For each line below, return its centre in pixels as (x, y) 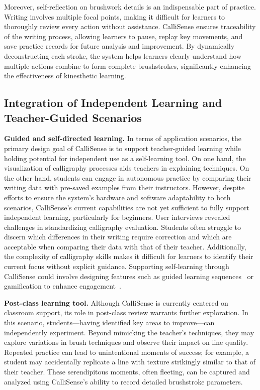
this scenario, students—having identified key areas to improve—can (109, 322)
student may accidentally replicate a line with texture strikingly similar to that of (130, 362)
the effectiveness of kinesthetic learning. (65, 76)
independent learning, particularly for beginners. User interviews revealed (117, 217)
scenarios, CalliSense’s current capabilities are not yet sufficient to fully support (127, 207)
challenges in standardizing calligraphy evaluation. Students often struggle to (123, 227)
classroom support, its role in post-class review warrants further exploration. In (126, 312)
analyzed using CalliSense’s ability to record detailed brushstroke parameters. (123, 381)
